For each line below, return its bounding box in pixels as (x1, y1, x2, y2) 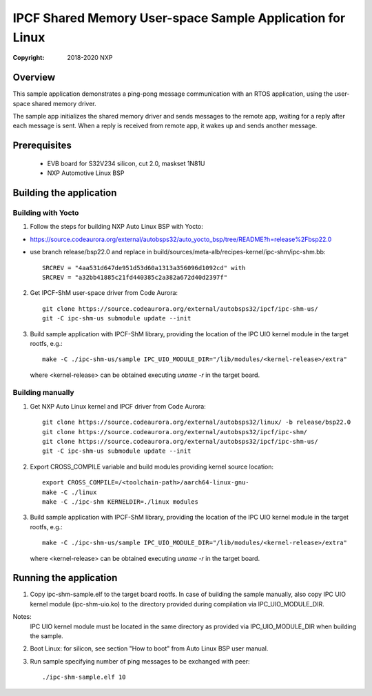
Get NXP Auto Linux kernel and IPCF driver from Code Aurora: (30, 402, 206, 410)
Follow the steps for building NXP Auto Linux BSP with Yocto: (30, 223, 203, 231)
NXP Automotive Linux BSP (47, 169, 125, 177)
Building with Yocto (12, 208, 79, 217)
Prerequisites (12, 140, 72, 152)
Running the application (12, 572, 118, 584)
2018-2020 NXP (67, 54, 113, 62)
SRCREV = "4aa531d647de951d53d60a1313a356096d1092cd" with (42, 264, 246, 272)
